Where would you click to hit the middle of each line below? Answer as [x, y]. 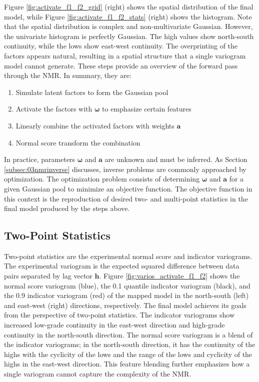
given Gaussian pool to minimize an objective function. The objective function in [128, 188]
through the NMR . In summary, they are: [68, 75]
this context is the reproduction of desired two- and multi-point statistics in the [126, 198]
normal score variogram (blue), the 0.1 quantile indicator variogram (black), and [127, 285]
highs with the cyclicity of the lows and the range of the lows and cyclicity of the [128, 354]
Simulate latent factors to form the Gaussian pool [92, 92]
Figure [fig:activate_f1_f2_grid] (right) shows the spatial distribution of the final [129, 6]
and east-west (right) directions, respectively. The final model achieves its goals [125, 305]
